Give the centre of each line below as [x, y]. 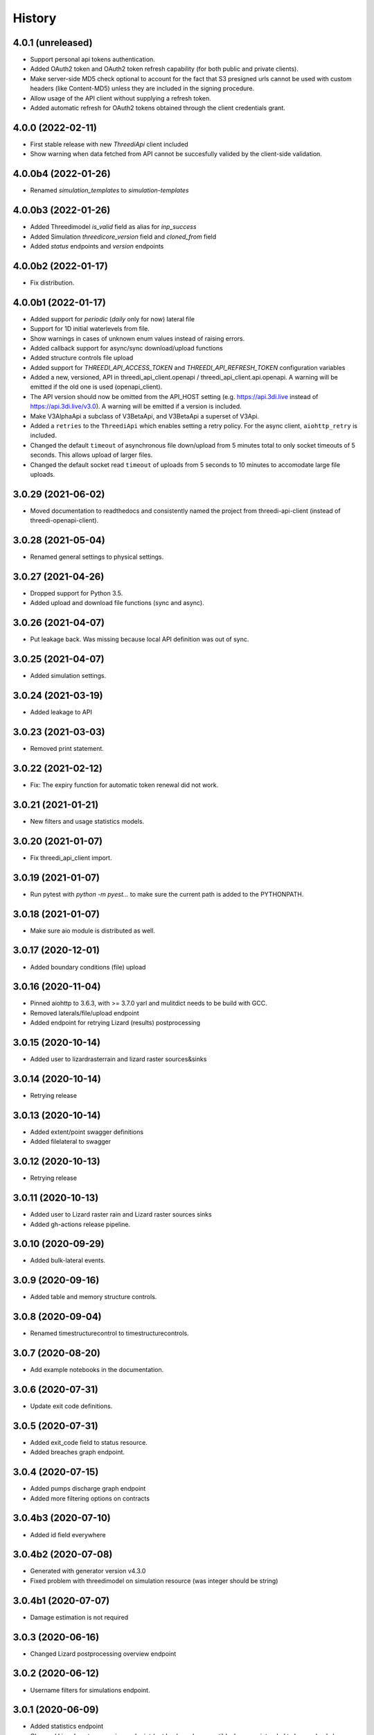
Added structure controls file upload [82, 358]
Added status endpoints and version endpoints [97, 246]
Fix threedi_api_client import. [71, 858]
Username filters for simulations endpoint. [90, 1690]
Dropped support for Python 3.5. [77, 593]
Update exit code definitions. [71, 1406]
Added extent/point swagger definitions [87, 1132]
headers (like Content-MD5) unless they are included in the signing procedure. [142, 88]
